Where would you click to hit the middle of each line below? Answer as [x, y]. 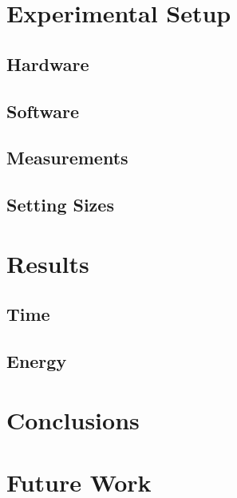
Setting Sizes [60, 205]
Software [43, 111]
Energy [37, 361]
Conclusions [73, 419]
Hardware [48, 63]
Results [48, 263]
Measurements [67, 158]
